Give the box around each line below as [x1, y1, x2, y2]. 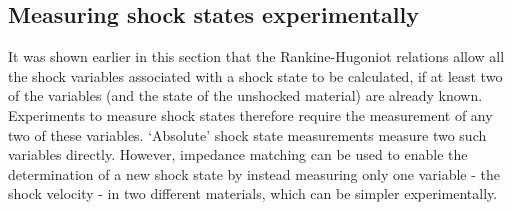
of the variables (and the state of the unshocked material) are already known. [8, 85, 483, 106]
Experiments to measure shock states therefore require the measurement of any [8, 104, 493, 125]
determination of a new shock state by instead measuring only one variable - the [8, 163, 500, 184]
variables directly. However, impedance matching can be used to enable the [8, 144, 468, 165]
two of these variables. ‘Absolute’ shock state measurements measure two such [8, 124, 487, 145]
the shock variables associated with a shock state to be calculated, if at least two [8, 65, 503, 86]
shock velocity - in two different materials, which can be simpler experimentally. [8, 183, 498, 204]
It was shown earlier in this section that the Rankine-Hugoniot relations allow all [8, 46, 505, 67]
